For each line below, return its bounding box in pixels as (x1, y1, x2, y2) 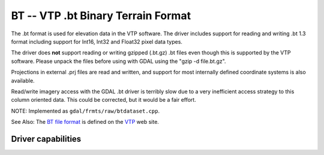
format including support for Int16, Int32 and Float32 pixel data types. (11, 38, 183, 45)
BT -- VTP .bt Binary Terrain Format (11, 9, 191, 22)
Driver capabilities (11, 133, 82, 144)
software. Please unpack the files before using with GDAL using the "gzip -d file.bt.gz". (11, 57, 226, 65)
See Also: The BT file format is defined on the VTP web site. (11, 118, 159, 126)
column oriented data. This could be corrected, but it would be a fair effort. (11, 96, 196, 104)
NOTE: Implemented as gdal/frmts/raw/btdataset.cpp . (11, 107, 160, 114)
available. (11, 77, 35, 84)
